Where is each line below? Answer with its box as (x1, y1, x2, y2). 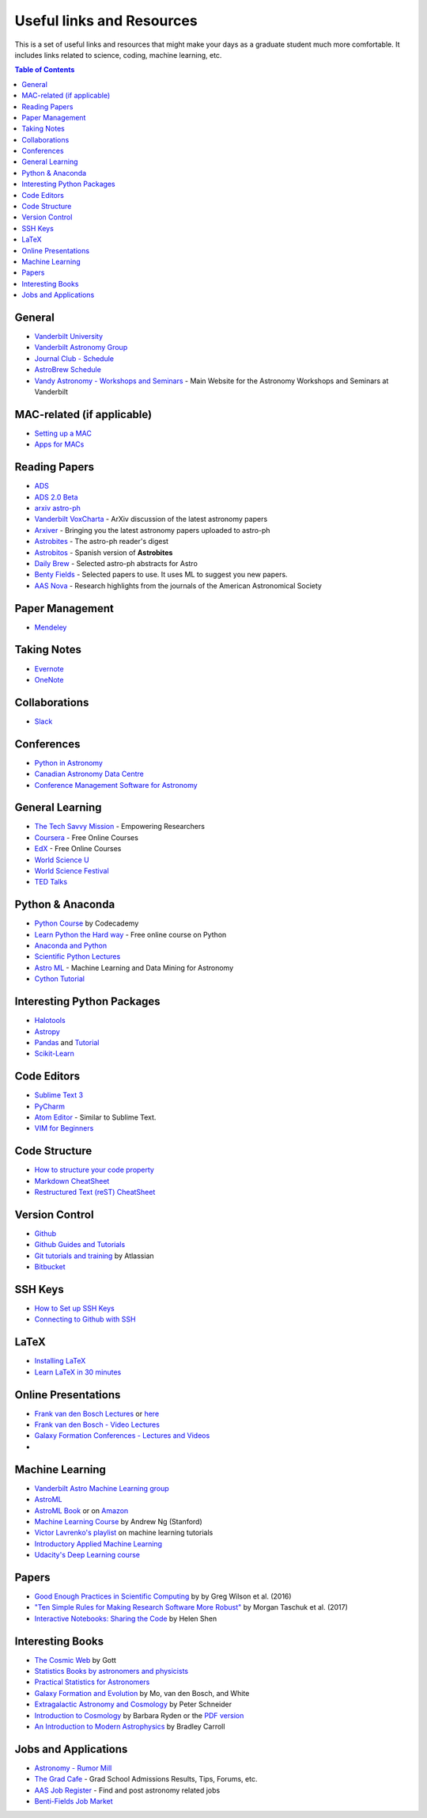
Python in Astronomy (34, 758, 103, 767)
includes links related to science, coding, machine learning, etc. (14, 50, 222, 59)
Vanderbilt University (34, 332, 103, 341)
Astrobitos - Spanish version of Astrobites (34, 547, 173, 557)
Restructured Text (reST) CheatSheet (34, 1188, 156, 1197)
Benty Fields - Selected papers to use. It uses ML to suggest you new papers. (34, 570, 288, 580)
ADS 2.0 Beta (34, 492, 78, 502)
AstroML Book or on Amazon (34, 1505, 129, 1516)
